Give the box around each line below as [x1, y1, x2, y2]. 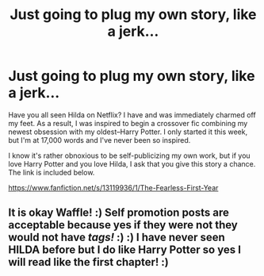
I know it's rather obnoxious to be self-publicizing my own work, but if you [8, 151, 251, 160]
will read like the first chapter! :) [8, 255, 169, 269]
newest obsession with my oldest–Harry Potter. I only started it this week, [8, 127, 248, 136]
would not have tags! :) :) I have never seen [8, 231, 226, 244]
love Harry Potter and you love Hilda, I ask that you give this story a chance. [8, 159, 256, 168]
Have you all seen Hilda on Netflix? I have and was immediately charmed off [8, 109, 256, 120]
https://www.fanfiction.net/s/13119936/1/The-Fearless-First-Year [8, 182, 219, 192]
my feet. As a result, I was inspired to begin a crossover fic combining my [8, 118, 248, 128]
